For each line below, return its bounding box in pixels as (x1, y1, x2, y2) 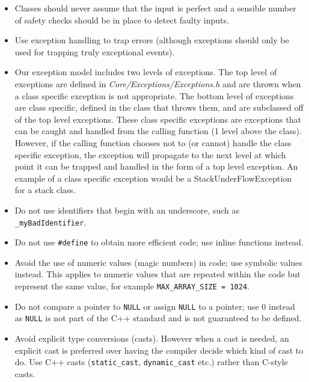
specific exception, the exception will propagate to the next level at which (14, 148, 286, 161)
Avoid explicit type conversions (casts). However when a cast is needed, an (14, 331, 289, 344)
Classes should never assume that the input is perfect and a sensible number (14, 2, 296, 14)
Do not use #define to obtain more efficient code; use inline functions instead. (14, 236, 304, 248)
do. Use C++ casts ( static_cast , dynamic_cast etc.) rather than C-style (14, 356, 288, 368)
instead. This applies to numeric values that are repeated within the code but (14, 268, 301, 280)
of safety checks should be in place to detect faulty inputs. (14, 13, 229, 26)
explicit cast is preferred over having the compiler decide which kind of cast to (14, 343, 304, 356)
